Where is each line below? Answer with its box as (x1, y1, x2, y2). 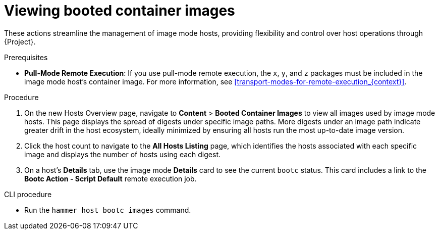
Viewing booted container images (4, 2, 235, 19)
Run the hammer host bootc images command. (24, 205, 191, 214)
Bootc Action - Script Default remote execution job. (24, 174, 197, 183)
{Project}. (4, 37, 36, 46)
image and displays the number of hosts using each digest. (24, 150, 221, 159)
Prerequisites (4, 53, 48, 62)
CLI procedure (4, 190, 52, 199)
